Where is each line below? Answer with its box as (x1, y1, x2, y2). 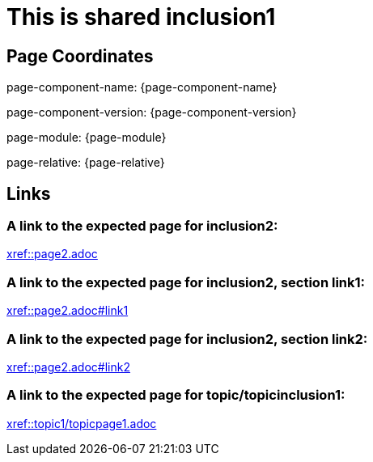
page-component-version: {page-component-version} (6, 105, 297, 120)
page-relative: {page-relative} (6, 155, 165, 170)
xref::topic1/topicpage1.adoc (6, 416, 157, 430)
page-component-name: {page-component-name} (6, 80, 278, 95)
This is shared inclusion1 (6, 3, 276, 31)
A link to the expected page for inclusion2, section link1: (6, 273, 366, 290)
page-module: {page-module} (6, 130, 167, 145)
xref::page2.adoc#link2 (6, 359, 130, 374)
